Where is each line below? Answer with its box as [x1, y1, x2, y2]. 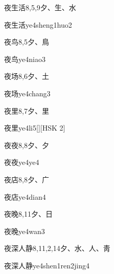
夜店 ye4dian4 [4, 191, 46, 202]
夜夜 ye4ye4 [4, 157, 39, 167]
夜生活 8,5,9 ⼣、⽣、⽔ [4, 2, 76, 12]
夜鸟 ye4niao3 [4, 53, 45, 64]
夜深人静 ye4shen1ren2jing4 [4, 260, 89, 270]
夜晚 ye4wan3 [4, 225, 45, 236]
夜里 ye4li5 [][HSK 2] [4, 122, 65, 133]
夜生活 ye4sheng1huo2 [4, 19, 72, 30]
